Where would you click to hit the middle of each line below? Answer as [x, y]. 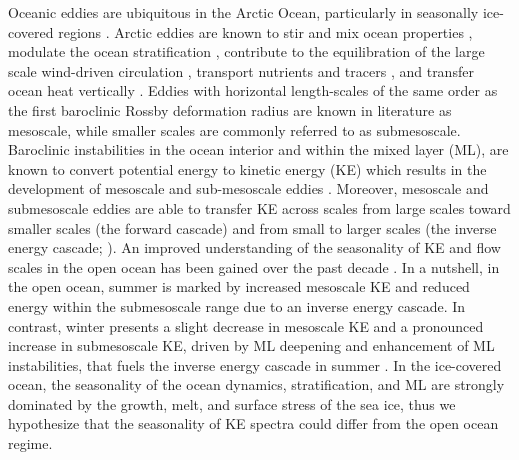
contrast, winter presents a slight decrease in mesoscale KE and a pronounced [246, 325]
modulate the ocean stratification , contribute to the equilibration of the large [246, 51]
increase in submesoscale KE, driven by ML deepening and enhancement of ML [251, 345]
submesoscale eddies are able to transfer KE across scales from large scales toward [259, 207]
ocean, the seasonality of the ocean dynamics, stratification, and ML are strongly [256, 384]
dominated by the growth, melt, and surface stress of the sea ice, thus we [232, 403]
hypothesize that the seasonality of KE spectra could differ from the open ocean [253, 423]
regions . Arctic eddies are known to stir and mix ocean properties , [265, 31]
